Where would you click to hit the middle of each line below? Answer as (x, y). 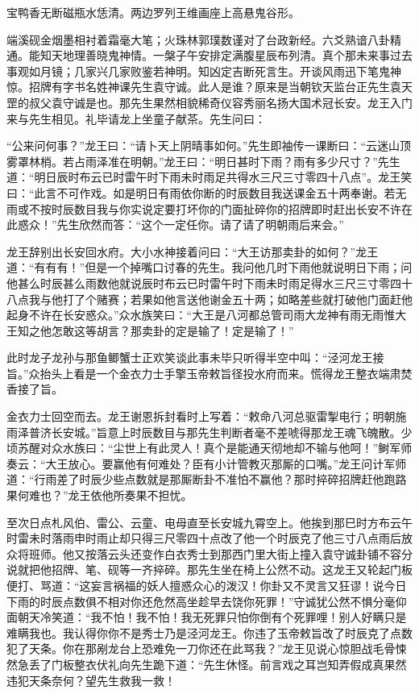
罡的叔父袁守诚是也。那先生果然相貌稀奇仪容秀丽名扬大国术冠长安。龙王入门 (209, 102)
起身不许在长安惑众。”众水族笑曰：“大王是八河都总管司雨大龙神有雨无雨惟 (201, 315)
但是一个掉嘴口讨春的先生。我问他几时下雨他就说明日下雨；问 (249, 267)
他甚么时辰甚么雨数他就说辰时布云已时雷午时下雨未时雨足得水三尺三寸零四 (204, 283)
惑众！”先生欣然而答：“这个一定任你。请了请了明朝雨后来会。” (180, 224)
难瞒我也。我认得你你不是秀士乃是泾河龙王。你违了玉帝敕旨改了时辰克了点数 (209, 632)
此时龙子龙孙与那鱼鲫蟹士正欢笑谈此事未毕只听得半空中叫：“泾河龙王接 (195, 357)
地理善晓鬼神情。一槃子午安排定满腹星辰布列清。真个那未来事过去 (237, 55)
